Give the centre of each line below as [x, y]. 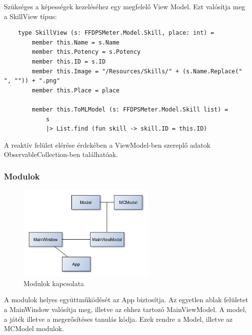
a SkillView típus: [31, 16]
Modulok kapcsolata [54, 283]
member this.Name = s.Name [76, 42]
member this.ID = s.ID [69, 61]
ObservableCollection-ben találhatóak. [61, 154]
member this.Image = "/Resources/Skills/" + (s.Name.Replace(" [137, 71]
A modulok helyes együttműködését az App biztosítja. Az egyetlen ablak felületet [126, 300]
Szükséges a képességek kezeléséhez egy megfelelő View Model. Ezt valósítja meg [125, 6]
